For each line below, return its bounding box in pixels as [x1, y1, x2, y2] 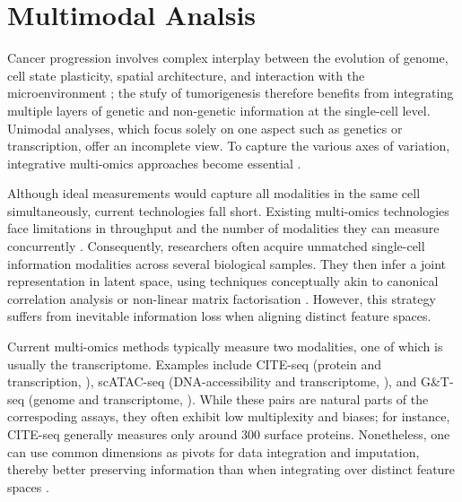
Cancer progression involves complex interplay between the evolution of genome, [7, 48, 449, 67]
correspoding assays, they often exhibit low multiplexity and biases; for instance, [7, 407, 450, 426]
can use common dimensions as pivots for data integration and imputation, [7, 442, 420, 461]
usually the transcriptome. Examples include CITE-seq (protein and [7, 354, 381, 373]
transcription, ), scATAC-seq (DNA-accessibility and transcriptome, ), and [7, 372, 417, 391]
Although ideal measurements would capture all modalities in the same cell [7, 184, 421, 203]
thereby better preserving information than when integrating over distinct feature [7, 460, 456, 479]
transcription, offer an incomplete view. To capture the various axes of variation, [7, 136, 450, 155]
